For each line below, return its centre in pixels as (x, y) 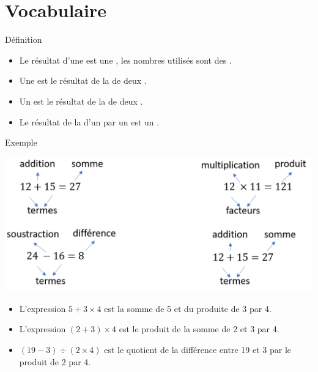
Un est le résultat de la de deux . (81, 101)
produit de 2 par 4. (55, 361)
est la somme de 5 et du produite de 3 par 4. (188, 308)
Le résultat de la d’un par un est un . (89, 121)
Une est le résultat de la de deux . (83, 80)
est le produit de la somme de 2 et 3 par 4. (199, 329)
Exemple (21, 142)
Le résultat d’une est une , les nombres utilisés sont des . (125, 60)
